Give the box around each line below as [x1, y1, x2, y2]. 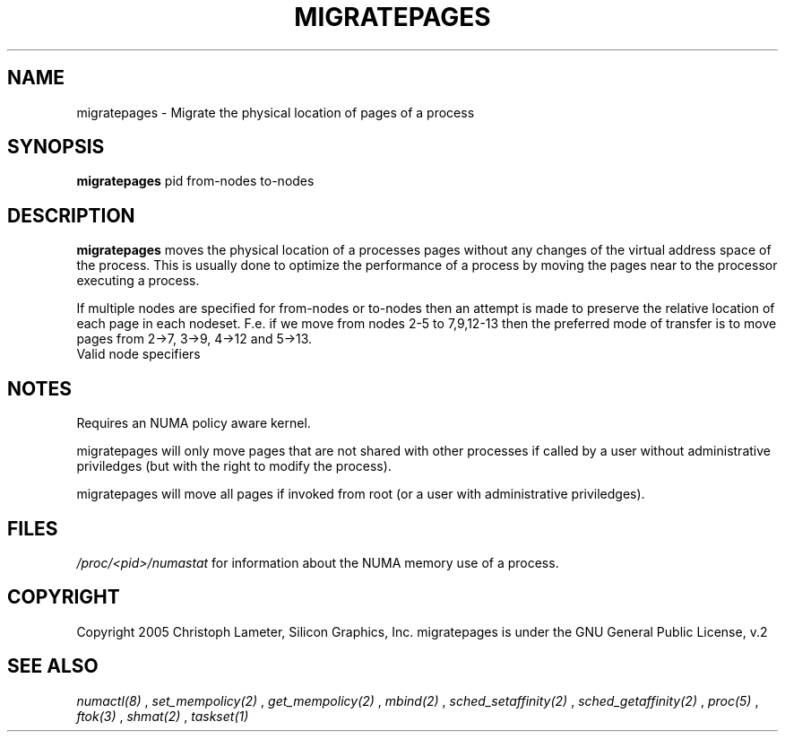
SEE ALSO [7, 655, 99, 678]
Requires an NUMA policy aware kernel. [76, 415, 311, 431]
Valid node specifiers [76, 346, 201, 362]
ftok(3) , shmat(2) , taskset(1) [76, 708, 249, 724]
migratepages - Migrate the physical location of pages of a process [76, 104, 475, 120]
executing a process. [76, 273, 200, 289]
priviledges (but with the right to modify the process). [76, 458, 392, 474]
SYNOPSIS [7, 135, 105, 159]
